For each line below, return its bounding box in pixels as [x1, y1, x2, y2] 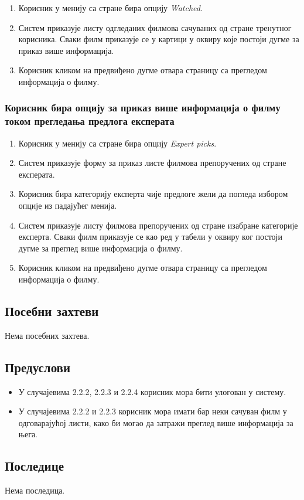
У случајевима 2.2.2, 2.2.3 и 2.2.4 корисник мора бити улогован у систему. [18, 385, 286, 397]
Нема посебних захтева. [5, 329, 90, 341]
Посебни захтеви [5, 302, 99, 320]
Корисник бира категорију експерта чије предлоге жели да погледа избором [18, 188, 288, 200]
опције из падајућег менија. [18, 199, 117, 212]
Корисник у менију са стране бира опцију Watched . [18, 2, 203, 13]
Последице [5, 457, 64, 475]
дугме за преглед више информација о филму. [18, 242, 183, 254]
